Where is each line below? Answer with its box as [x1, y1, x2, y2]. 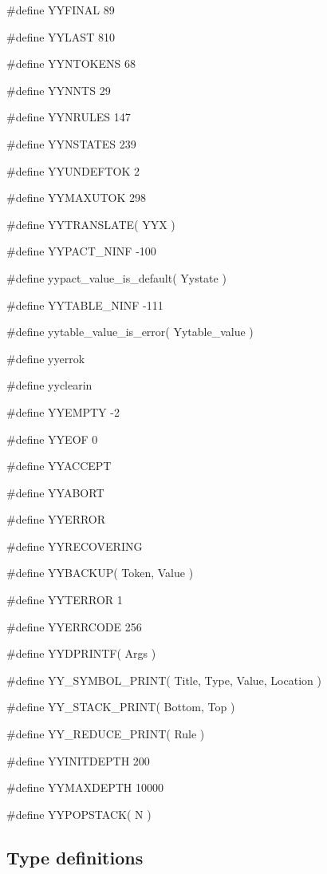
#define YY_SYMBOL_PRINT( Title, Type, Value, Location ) [6, 671, 321, 688]
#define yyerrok [6, 350, 85, 366]
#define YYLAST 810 [6, 28, 115, 45]
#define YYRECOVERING [6, 537, 143, 554]
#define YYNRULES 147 [6, 109, 131, 125]
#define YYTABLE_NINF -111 [6, 296, 163, 313]
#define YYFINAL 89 [6, 2, 115, 18]
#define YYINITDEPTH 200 [6, 752, 150, 769]
